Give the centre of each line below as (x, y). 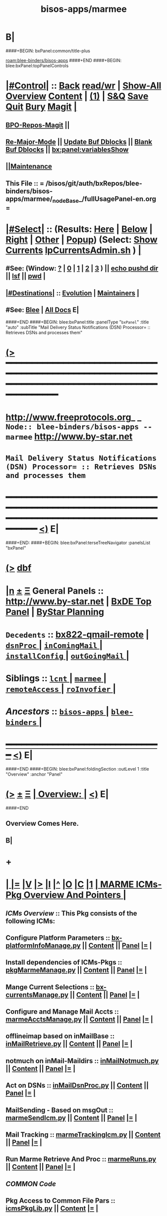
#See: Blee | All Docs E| (42, 310)
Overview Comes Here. (42, 823)
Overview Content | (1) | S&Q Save (77, 96)
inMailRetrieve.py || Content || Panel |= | (69, 1044)
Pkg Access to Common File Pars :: (60, 1201)
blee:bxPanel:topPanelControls (37, 65)
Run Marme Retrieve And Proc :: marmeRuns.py (81, 1159)
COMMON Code (31, 1184)
